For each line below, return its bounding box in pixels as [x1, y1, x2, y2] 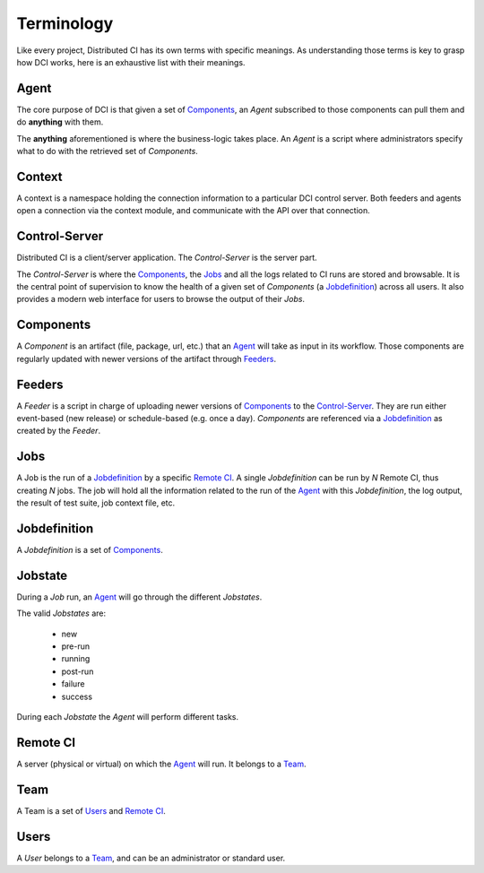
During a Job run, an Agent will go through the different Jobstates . [16, 592, 263, 602]
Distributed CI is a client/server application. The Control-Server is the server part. [16, 252, 317, 264]
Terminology [16, 13, 114, 33]
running [61, 653, 91, 664]
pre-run [61, 641, 91, 652]
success [61, 691, 93, 702]
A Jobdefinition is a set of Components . [16, 544, 163, 555]
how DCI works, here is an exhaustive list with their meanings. [16, 56, 246, 67]
